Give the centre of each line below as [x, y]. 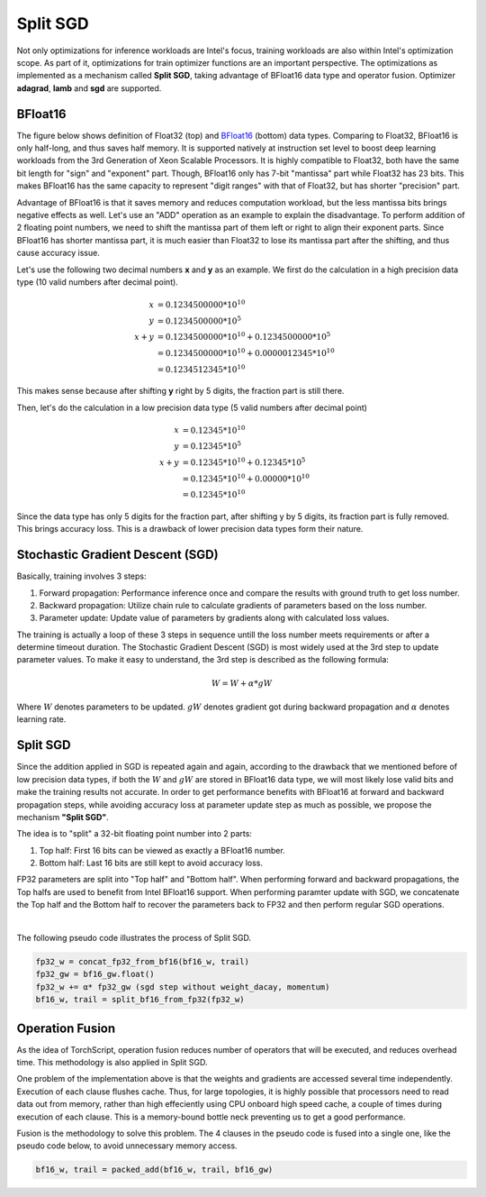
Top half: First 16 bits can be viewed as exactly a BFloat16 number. [162, 850]
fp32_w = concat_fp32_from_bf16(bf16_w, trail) [142, 962]
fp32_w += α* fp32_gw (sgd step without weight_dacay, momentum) [183, 987]
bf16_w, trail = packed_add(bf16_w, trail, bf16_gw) [154, 1170]
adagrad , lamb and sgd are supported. [89, 88]
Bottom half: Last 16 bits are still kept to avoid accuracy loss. [151, 863]
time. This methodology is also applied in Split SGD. [112, 1063]
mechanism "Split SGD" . [63, 817]
